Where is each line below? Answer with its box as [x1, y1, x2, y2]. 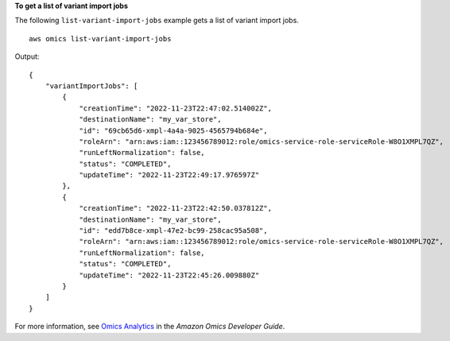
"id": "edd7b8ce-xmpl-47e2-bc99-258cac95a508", [79, 227, 268, 235]
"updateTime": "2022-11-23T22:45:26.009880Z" [79, 270, 260, 280]
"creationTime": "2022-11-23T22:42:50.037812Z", [79, 203, 272, 213]
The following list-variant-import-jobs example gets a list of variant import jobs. [14, 16, 300, 25]
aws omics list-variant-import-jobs [29, 34, 172, 43]
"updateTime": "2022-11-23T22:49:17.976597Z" [79, 171, 260, 180]
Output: [14, 52, 40, 61]
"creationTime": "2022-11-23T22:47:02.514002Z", [79, 103, 272, 113]
